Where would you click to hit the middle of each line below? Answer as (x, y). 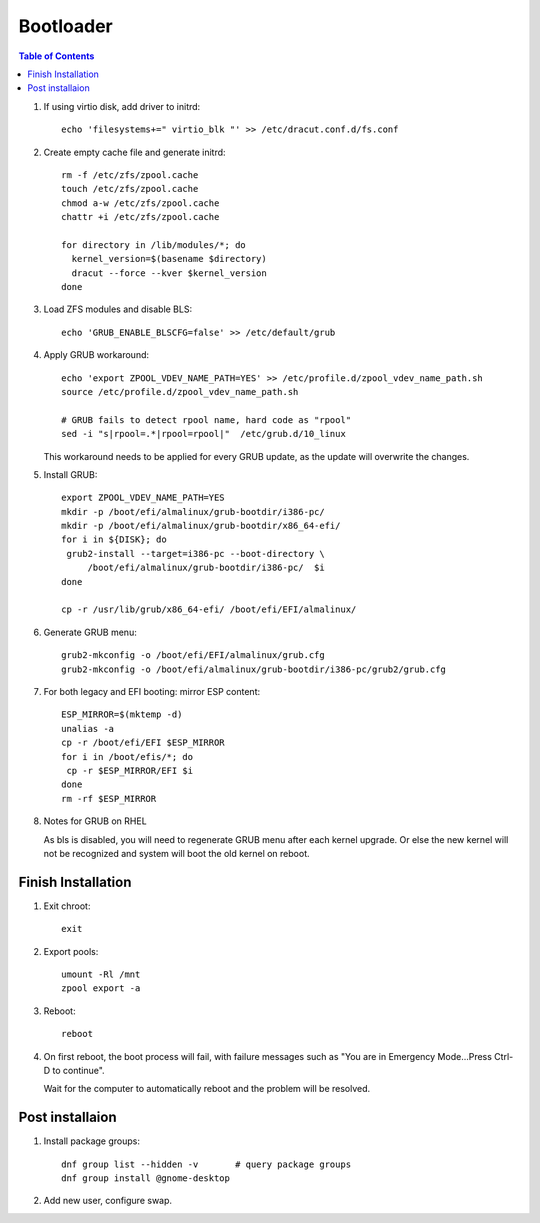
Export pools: (71, 951)
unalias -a (88, 728)
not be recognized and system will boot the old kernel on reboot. (176, 853)
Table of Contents (56, 56)
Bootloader (66, 26)
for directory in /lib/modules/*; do (154, 244)
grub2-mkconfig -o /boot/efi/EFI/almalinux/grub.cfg (193, 655)
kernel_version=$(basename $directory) (169, 259)
